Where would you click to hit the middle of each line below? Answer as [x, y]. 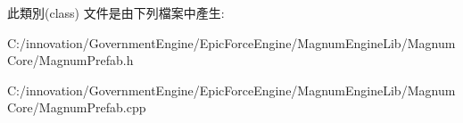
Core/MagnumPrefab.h [70, 60]
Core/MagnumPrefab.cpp [77, 107]
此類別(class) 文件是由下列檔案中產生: [116, 12]
